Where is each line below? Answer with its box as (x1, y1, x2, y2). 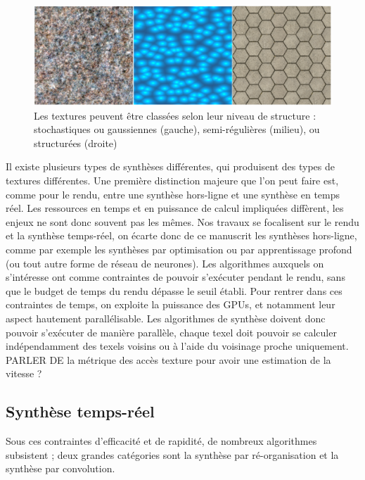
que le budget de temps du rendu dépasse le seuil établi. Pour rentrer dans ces (6, 283, 342, 298)
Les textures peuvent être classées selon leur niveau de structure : (34, 108, 316, 122)
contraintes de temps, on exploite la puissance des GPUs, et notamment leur (6, 297, 335, 312)
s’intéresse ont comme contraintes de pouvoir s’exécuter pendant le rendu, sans (6, 270, 345, 284)
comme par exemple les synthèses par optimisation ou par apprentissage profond (6, 241, 352, 256)
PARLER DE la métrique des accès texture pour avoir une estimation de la (6, 352, 331, 367)
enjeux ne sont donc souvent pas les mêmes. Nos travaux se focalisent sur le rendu (6, 214, 359, 229)
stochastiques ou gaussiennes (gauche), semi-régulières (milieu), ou (34, 122, 320, 137)
